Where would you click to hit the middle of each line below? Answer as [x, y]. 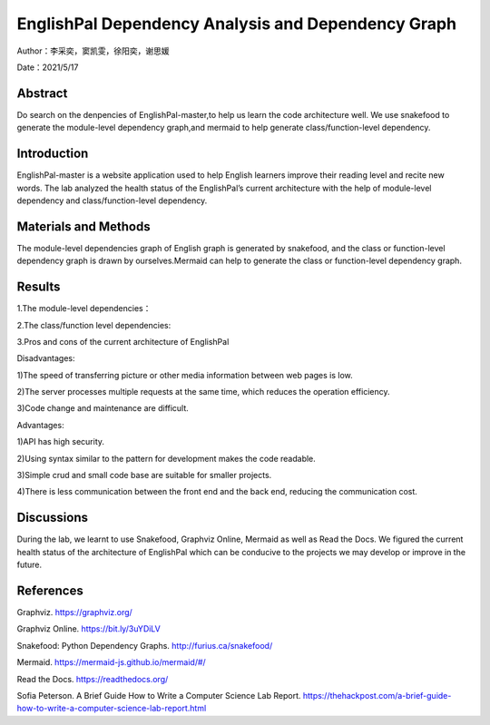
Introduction [53, 154]
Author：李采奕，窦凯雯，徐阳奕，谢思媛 [93, 51]
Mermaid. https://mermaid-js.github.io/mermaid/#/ [111, 662]
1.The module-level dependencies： [84, 309]
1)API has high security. [60, 442]
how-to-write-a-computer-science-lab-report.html [112, 709]
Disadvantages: [46, 358]
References [50, 590]
